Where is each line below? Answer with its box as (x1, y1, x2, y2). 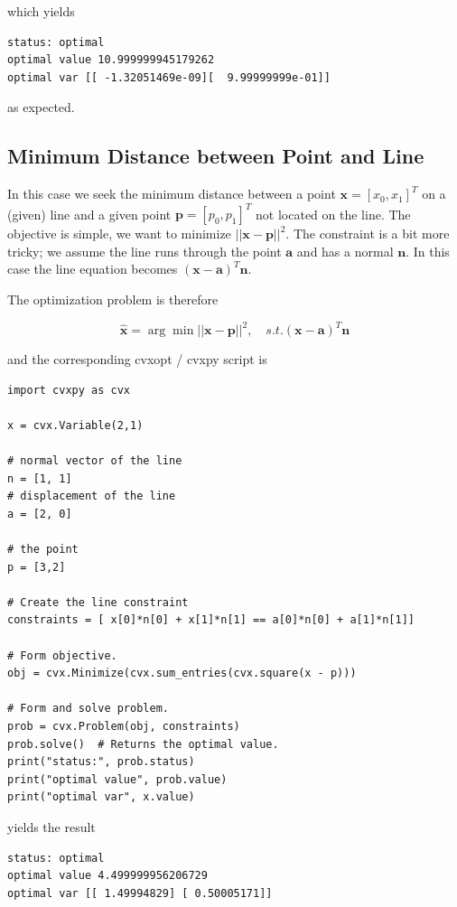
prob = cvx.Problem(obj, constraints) (7, 720, 240, 734)
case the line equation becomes (7, 259, 178, 278)
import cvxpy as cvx (7, 383, 131, 397)
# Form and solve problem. (7, 702, 169, 715)
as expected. (7, 98, 75, 117)
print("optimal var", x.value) (7, 790, 195, 804)
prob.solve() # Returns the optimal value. (7, 737, 279, 751)
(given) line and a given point (7, 204, 172, 223)
